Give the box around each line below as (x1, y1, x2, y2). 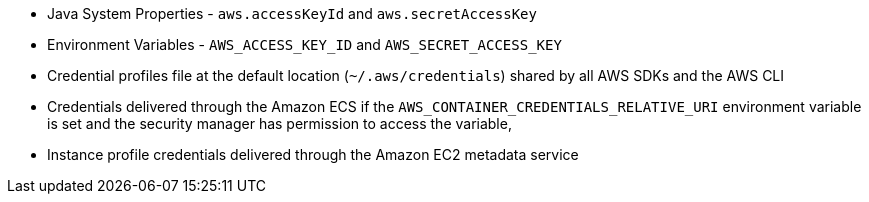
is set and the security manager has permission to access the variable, (47, 115, 512, 132)
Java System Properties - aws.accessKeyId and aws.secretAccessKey (47, 5, 537, 22)
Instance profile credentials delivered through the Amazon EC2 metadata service (47, 146, 579, 163)
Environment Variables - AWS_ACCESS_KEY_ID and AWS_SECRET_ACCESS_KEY (47, 36, 562, 53)
